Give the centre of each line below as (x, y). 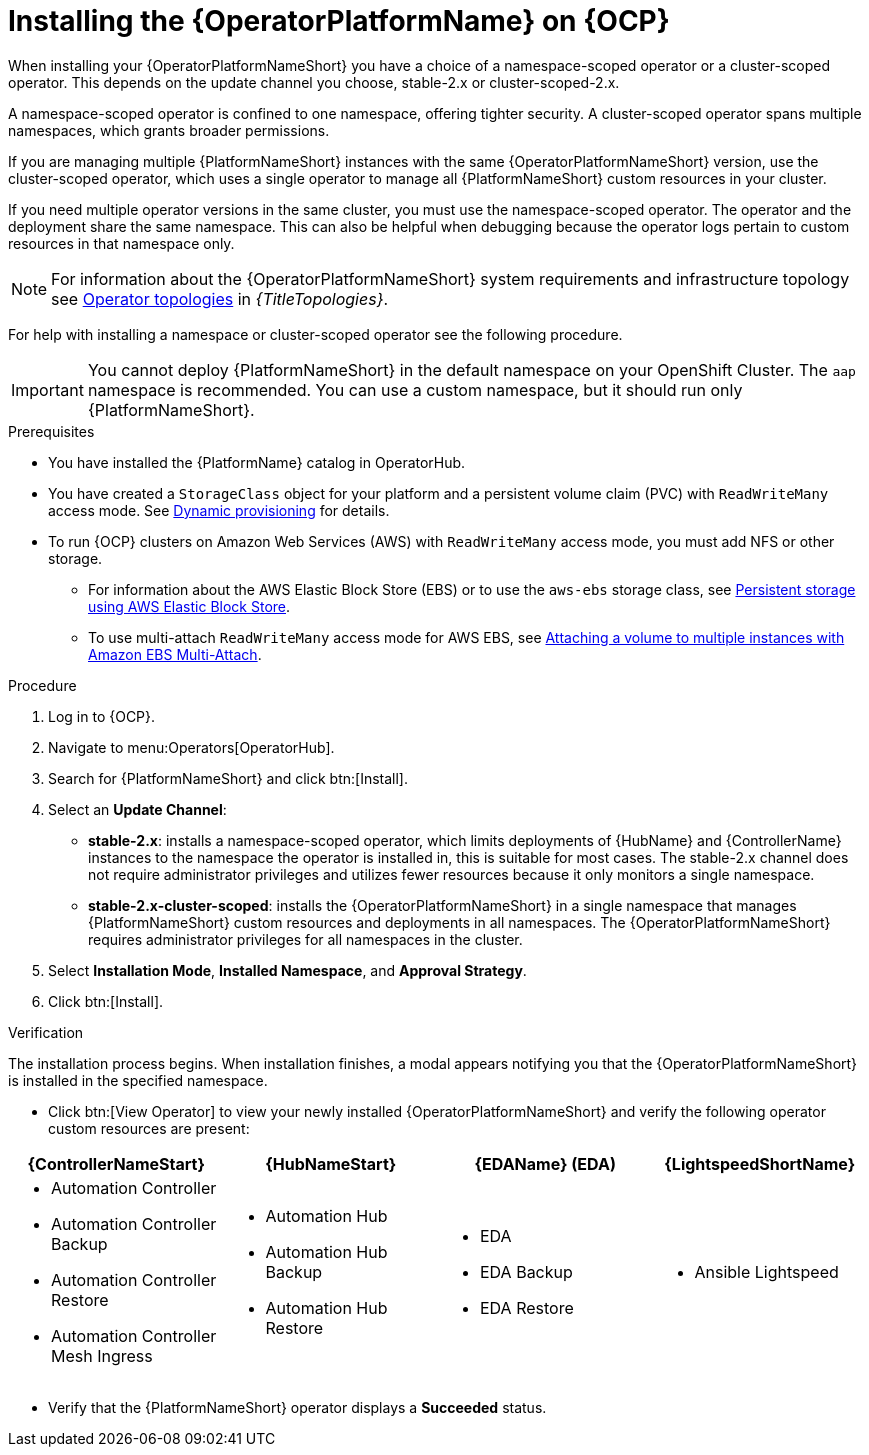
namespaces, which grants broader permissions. (169, 130)
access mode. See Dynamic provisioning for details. (219, 510)
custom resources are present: (149, 1128)
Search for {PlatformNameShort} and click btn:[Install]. (228, 778)
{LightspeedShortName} (760, 1163)
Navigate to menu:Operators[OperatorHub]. (191, 747)
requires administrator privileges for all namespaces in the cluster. (305, 939)
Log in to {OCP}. (102, 716)
